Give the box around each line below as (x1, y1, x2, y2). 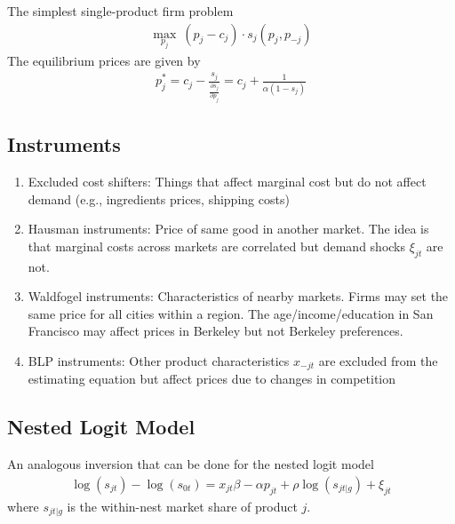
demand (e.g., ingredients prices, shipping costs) (28, 189, 290, 208)
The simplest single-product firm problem (7, 2, 234, 20)
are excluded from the (318, 351, 438, 369)
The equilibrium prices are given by (7, 51, 201, 69)
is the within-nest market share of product (67, 496, 298, 515)
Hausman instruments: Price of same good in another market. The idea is (28, 219, 429, 238)
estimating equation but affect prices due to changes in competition (28, 369, 396, 388)
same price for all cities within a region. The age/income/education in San (28, 304, 434, 322)
